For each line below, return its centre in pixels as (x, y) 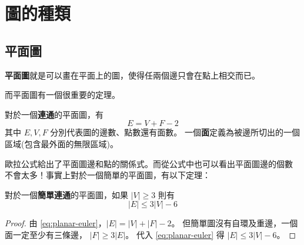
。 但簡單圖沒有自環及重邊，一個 (235, 223)
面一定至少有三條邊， (46, 234)
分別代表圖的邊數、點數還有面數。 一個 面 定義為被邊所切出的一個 (175, 132)
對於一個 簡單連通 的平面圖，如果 (66, 194)
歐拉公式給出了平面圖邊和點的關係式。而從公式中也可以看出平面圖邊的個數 (149, 163)
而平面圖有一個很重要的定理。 (62, 95)
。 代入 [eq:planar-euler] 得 (175, 234)
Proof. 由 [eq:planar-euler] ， (56, 223)
